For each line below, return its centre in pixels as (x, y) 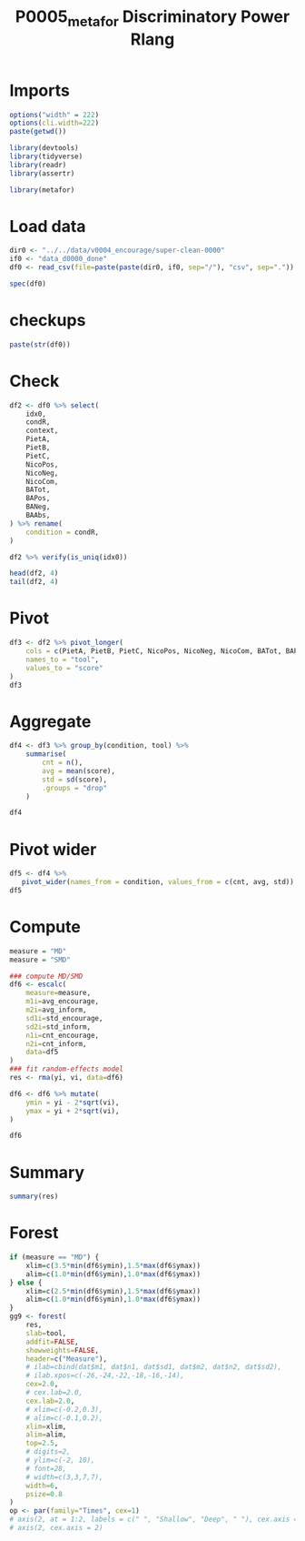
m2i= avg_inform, (57, 1010)
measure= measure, (59, 993)
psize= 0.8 (44, 1494)
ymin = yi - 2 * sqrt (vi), (73, 1103)
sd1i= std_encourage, (64, 1018)
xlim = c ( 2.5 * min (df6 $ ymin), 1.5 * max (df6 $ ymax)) (113, 1291)
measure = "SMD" (40, 960)
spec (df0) (28, 284)
